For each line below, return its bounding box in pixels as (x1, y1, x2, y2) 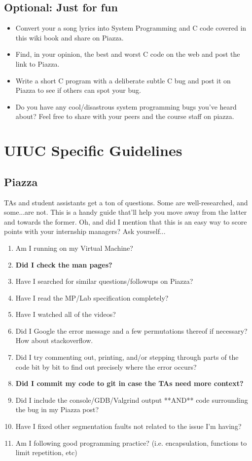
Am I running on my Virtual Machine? (15, 242, 133, 253)
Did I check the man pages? (15, 259, 112, 269)
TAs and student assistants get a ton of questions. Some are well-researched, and (4, 197, 248, 207)
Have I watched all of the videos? (15, 309, 116, 319)
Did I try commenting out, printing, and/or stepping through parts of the (15, 352, 239, 362)
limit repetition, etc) (15, 447, 77, 458)
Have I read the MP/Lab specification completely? (15, 292, 169, 303)
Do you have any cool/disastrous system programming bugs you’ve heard (15, 101, 237, 112)
